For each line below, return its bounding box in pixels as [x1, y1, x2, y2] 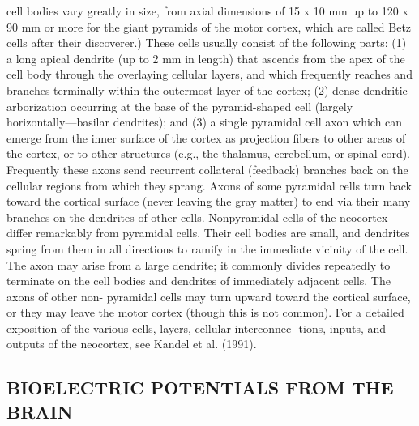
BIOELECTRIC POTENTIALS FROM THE [6, 375, 394, 400]
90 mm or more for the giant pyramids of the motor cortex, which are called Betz [6, 18, 412, 35]
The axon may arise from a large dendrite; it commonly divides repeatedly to [6, 256, 391, 273]
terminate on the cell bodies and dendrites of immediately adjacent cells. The [6, 272, 391, 289]
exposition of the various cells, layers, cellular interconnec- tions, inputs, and [6, 319, 387, 336]
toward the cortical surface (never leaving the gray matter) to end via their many [6, 193, 411, 210]
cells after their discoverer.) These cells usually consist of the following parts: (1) [6, 34, 407, 51]
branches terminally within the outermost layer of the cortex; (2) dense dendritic [6, 81, 408, 98]
